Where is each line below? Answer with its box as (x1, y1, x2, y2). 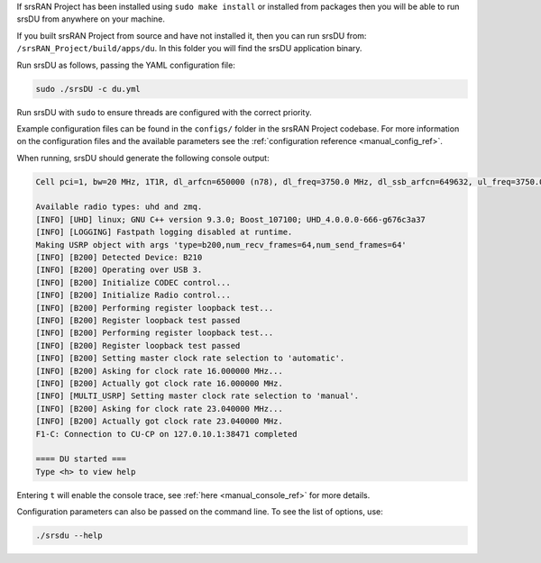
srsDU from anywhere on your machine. (16, 14, 166, 24)
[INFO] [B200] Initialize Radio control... (35, 290, 232, 301)
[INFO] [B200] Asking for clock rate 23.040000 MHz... (35, 404, 283, 413)
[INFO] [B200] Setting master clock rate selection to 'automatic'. (35, 353, 345, 364)
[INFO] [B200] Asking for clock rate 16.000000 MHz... (35, 366, 283, 376)
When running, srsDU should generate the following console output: (16, 152, 270, 163)
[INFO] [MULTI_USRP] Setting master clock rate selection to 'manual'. (35, 391, 360, 401)
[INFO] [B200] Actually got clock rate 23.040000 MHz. (35, 416, 283, 427)
